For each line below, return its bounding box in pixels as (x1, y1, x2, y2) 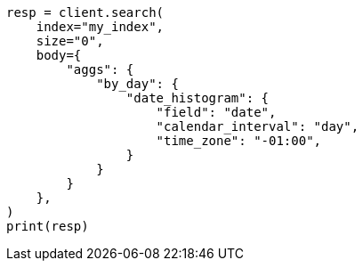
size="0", (36, 34, 104, 48)
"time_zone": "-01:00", (156, 134, 322, 148)
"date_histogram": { (125, 91, 270, 105)
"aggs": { (66, 62, 134, 77)
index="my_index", (36, 20, 165, 34)
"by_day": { (96, 77, 179, 91)
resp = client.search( (6, 5, 165, 20)
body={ (36, 48, 82, 62)
